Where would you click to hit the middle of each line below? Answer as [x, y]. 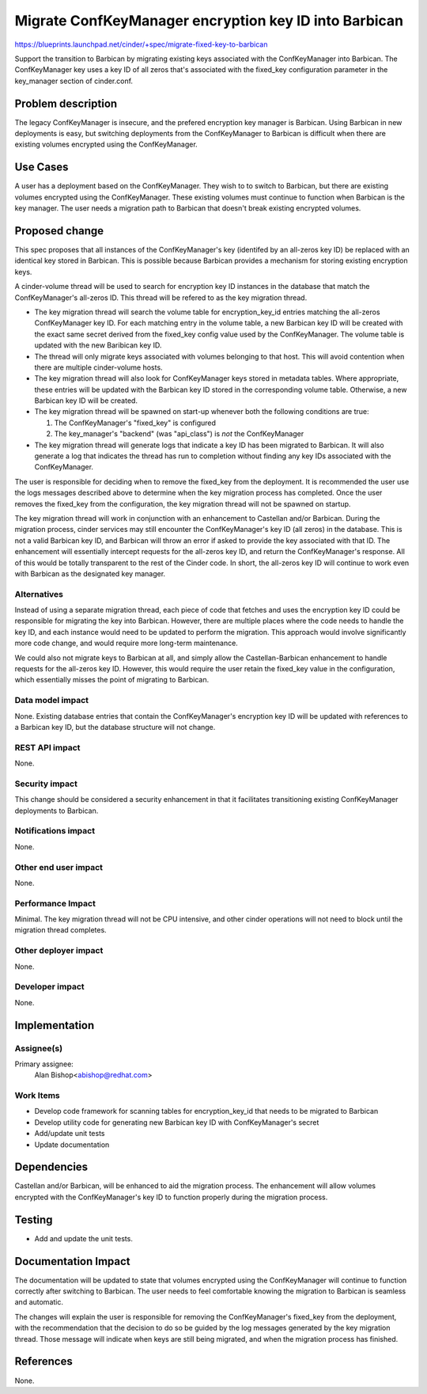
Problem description [66, 103]
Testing [34, 1219]
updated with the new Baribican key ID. [98, 345]
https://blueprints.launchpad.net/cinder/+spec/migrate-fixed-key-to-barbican [141, 44]
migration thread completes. [60, 930]
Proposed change [59, 231]
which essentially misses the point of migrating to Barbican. [112, 680]
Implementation [55, 1025]
